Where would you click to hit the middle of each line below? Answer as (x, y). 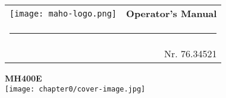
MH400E (23, 78)
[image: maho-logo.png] (63, 13)
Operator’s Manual (172, 13)
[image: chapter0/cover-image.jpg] (75, 89)
